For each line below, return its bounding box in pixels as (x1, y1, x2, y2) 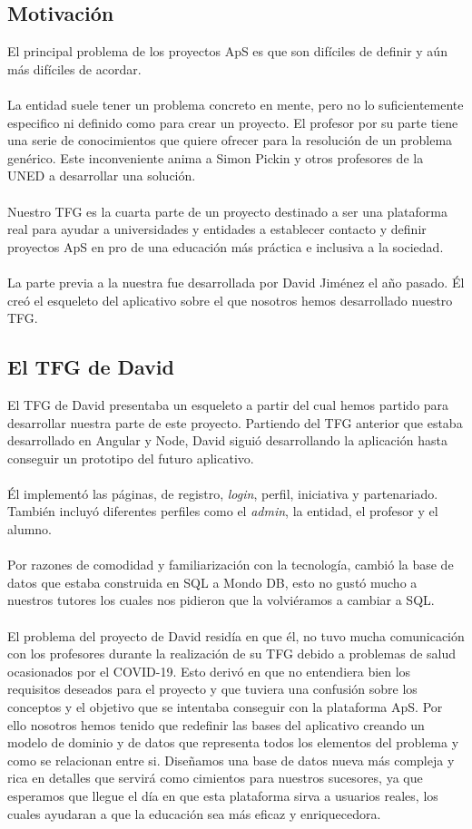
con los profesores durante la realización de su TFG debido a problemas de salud (7, 644, 457, 663)
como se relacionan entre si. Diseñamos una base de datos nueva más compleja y (7, 750, 455, 769)
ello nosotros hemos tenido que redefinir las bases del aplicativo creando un (7, 715, 425, 734)
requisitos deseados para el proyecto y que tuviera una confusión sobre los (7, 679, 418, 698)
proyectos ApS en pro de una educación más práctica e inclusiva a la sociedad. (7, 237, 444, 256)
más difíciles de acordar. (7, 59, 142, 78)
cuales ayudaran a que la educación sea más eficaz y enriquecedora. (7, 804, 381, 823)
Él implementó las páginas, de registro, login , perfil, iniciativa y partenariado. (7, 483, 438, 502)
